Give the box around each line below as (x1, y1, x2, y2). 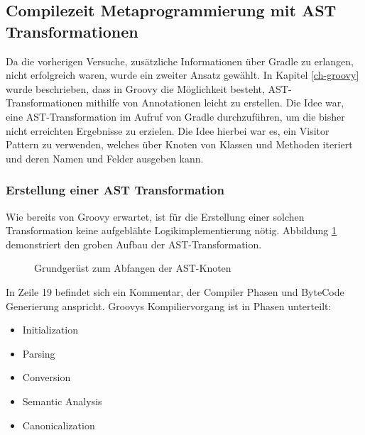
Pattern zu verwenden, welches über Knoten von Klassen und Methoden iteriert (6, 137, 353, 152)
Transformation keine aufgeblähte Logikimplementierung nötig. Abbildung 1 (6, 223, 337, 238)
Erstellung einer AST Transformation (6, 181, 224, 199)
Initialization (22, 322, 78, 337)
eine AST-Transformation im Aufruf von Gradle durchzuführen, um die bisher (6, 109, 345, 123)
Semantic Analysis (22, 393, 102, 408)
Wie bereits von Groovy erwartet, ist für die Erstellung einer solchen (6, 209, 305, 224)
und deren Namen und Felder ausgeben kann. (6, 150, 204, 165)
